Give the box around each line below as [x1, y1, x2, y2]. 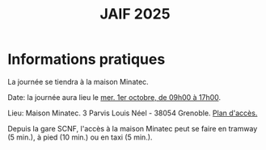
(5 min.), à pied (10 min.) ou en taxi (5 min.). [7, 132, 153, 142]
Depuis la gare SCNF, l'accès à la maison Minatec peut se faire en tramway [7, 123, 258, 133]
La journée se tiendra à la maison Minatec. [7, 77, 149, 86]
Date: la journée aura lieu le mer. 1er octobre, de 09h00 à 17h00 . [7, 92, 222, 102]
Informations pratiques [7, 50, 166, 69]
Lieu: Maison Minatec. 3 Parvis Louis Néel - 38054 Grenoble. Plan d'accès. [7, 108, 258, 118]
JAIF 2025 [99, 5, 171, 23]
